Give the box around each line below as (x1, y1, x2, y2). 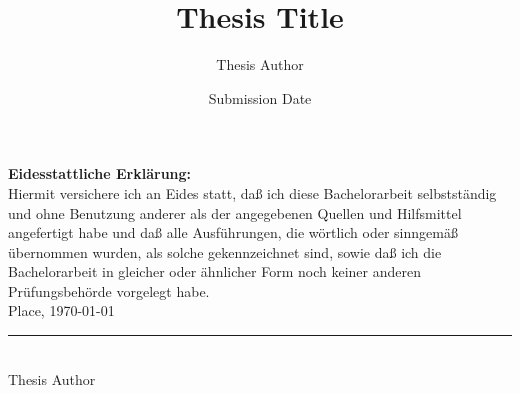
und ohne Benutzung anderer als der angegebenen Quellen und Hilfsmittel (8, 202, 462, 223)
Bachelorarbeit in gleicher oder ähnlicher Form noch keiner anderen (8, 261, 421, 282)
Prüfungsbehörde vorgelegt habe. (8, 280, 210, 301)
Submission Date (208, 87, 312, 108)
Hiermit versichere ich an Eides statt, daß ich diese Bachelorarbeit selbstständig (8, 182, 497, 203)
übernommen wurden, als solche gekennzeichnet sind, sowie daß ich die (8, 241, 442, 262)
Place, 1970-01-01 (8, 300, 115, 321)
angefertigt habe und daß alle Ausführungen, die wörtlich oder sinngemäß (8, 222, 458, 243)
